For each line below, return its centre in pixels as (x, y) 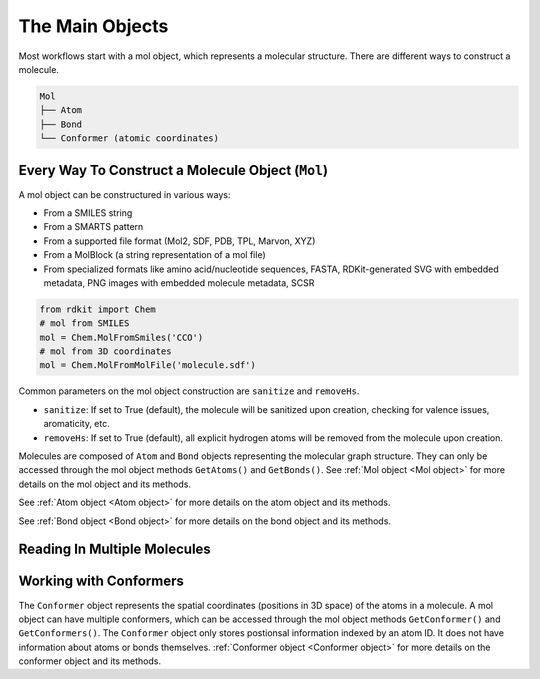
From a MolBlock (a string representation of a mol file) (155, 255)
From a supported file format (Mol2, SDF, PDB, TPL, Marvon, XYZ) (179, 241)
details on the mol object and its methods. (105, 484)
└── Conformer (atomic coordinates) (129, 138)
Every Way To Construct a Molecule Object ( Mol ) (173, 170)
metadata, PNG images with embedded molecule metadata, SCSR (179, 282)
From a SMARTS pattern (93, 227)
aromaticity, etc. (76, 424)
